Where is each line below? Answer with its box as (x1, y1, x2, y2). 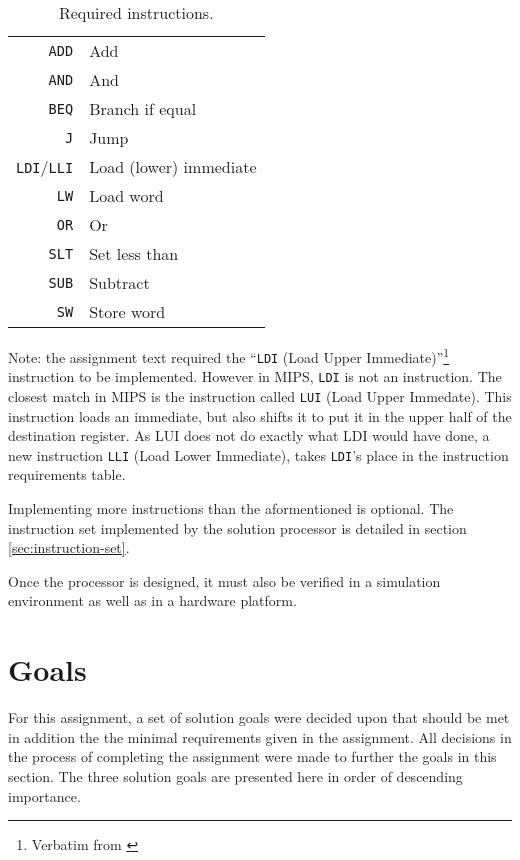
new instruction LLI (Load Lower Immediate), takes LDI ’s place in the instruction (8, 444, 509, 465)
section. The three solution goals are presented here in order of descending (8, 765, 463, 786)
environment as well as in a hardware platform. (8, 590, 297, 611)
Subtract (89, 271, 150, 294)
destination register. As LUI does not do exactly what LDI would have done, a (8, 425, 490, 446)
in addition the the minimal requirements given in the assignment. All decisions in (8, 726, 512, 747)
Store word (89, 300, 166, 323)
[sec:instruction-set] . (8, 537, 130, 558)
